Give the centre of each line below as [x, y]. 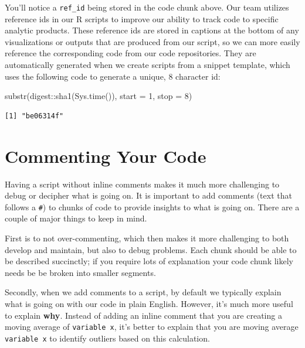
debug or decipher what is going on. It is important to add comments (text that [148, 195]
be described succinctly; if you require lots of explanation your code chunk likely [149, 261]
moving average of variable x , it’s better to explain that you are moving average [152, 327]
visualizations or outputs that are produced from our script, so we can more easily [152, 41]
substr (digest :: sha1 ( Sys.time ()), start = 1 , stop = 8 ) [99, 96]
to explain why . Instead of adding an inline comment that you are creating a [143, 315]
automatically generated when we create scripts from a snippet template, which [148, 65]
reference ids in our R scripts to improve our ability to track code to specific [142, 18]
